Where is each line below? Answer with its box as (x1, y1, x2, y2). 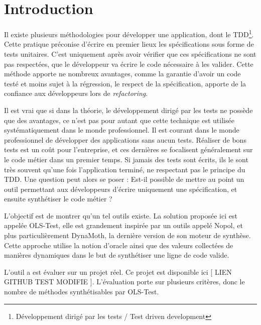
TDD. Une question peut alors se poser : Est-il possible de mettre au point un (4, 174, 244, 184)
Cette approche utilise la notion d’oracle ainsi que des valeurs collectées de (4, 240, 233, 250)
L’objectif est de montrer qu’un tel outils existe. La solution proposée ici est (4, 210, 237, 221)
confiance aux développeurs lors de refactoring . (4, 88, 148, 98)
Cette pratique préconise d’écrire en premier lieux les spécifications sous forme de (4, 39, 254, 49)
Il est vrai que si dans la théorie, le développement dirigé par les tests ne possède (4, 104, 253, 115)
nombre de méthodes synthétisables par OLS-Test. (4, 286, 159, 297)
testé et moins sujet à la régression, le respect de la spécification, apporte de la (4, 78, 246, 88)
